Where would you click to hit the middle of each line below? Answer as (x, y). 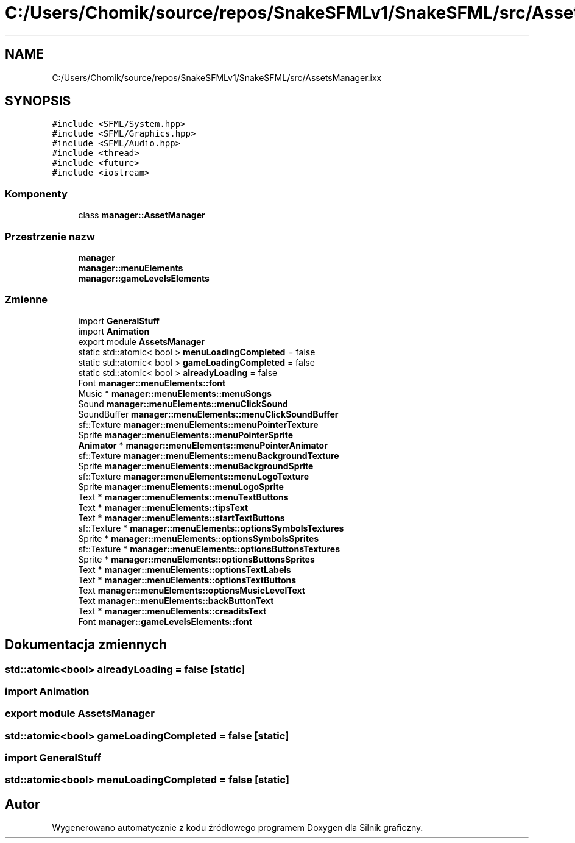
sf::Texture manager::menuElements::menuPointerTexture (198, 424)
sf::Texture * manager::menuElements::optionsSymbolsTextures (211, 528)
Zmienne (26, 300)
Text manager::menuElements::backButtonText (176, 600)
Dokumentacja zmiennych (86, 645)
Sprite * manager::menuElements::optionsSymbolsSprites (199, 538)
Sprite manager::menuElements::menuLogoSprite (181, 486)
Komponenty (36, 194)
